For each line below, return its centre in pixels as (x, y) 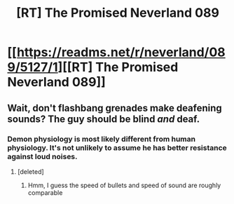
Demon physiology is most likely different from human (102, 139)
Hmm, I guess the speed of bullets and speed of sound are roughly (124, 185)
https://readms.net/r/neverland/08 (121, 52)
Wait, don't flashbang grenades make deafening (115, 108)
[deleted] (30, 171)
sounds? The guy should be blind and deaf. (104, 119)
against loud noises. (42, 156)
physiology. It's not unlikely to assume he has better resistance (117, 147)
